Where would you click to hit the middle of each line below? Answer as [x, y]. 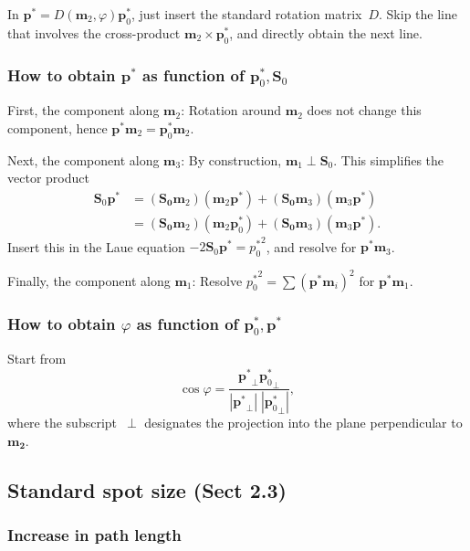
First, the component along [84, 110]
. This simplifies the [389, 159]
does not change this [364, 110]
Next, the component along [84, 159]
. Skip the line [418, 14]
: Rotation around [231, 110]
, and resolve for [311, 246]
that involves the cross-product [94, 32]
